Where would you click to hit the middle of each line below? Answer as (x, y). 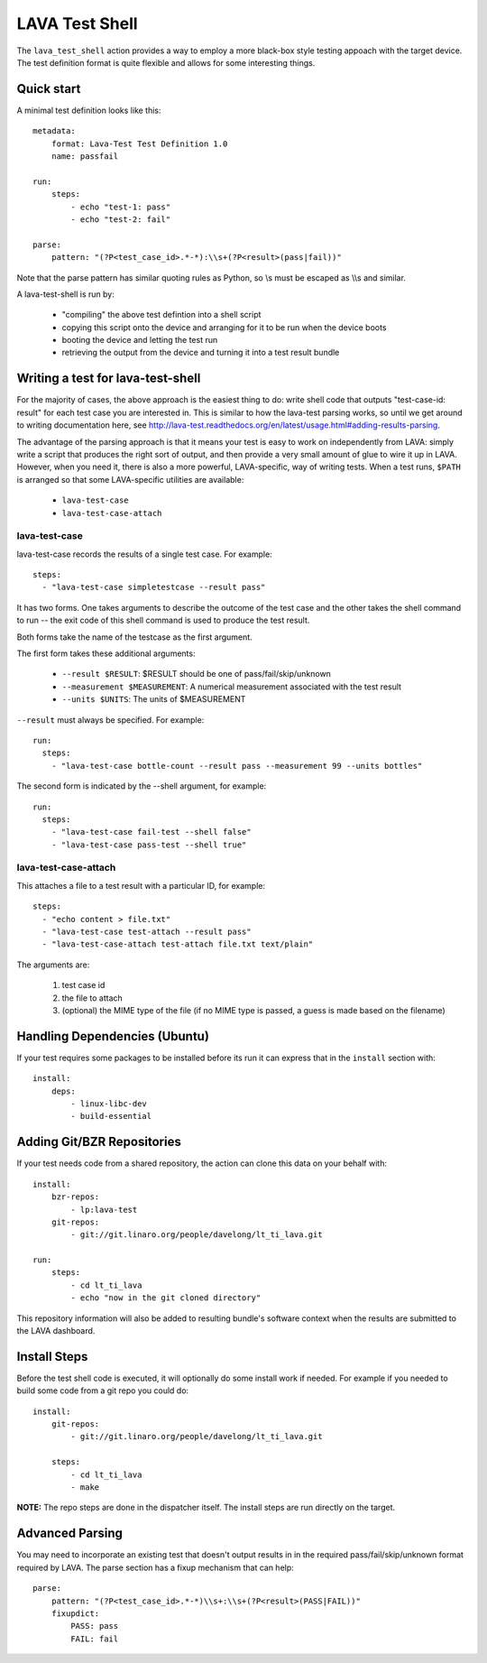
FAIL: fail (95, 1639)
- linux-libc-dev (109, 1104)
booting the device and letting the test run (140, 340)
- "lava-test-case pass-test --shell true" (149, 845)
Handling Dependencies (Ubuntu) (113, 1036)
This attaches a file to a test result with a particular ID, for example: (141, 885)
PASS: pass (95, 1626)
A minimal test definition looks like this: (89, 110)
